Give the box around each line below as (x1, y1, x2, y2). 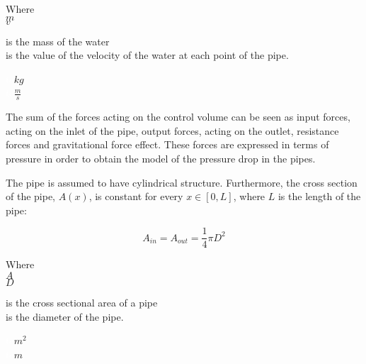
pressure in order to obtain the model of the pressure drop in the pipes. (6, 150, 316, 165)
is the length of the (278, 189, 361, 204)
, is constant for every (88, 189, 183, 204)
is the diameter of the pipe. (6, 309, 124, 324)
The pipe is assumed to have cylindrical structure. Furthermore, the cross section (6, 175, 358, 189)
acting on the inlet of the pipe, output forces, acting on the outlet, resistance (6, 123, 339, 138)
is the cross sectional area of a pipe (6, 295, 158, 310)
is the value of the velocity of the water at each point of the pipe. (6, 48, 289, 62)
